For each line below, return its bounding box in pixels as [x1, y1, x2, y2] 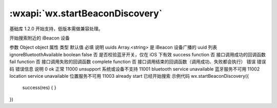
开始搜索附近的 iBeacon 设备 [9, 35, 70, 41]
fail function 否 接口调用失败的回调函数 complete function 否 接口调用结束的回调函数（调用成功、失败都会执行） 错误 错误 [9, 59, 266, 65]
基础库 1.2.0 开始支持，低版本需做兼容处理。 [9, 26, 103, 32]
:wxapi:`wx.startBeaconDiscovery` [9, 8, 163, 19]
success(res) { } [22, 84, 56, 91]
